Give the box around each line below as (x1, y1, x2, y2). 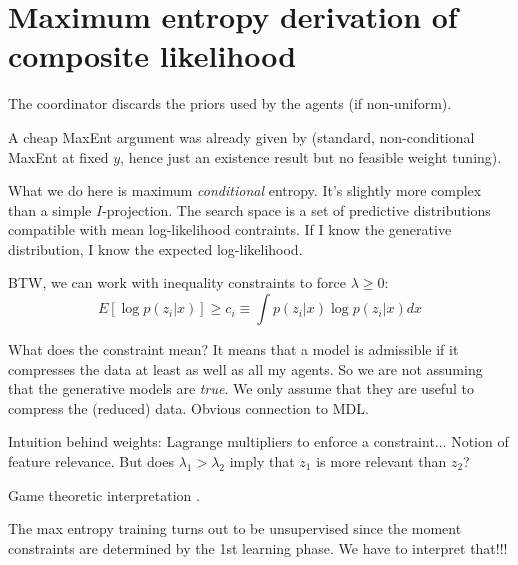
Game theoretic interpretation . (8, 484, 200, 505)
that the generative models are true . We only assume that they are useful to (8, 378, 474, 399)
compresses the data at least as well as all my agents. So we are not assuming (8, 358, 483, 379)
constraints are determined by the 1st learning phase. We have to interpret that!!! (8, 537, 508, 558)
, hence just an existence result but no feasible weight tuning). (120, 146, 502, 167)
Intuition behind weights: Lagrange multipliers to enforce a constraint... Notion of (8, 431, 509, 452)
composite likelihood (8, 35, 297, 76)
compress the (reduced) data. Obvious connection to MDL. (8, 397, 369, 418)
